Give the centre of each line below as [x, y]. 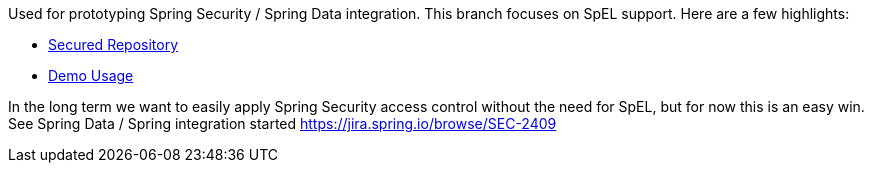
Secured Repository [113, 44]
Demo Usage [91, 75]
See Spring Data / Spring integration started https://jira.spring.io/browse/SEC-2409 [282, 123]
